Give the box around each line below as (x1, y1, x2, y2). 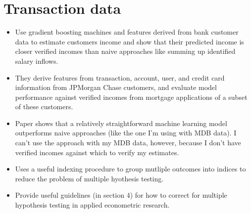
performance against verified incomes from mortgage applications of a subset (15, 91, 248, 102)
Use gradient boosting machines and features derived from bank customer (15, 27, 239, 37)
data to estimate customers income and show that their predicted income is (15, 36, 244, 46)
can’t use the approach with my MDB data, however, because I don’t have (15, 137, 241, 148)
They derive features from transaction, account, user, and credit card (15, 72, 225, 83)
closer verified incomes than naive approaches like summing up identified (15, 46, 236, 56)
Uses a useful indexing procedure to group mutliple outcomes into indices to (15, 164, 246, 174)
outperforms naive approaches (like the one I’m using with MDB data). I (15, 128, 237, 138)
